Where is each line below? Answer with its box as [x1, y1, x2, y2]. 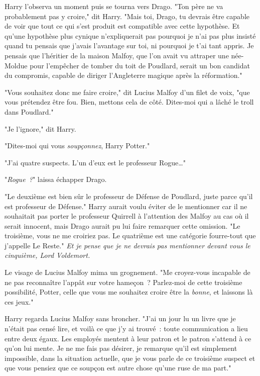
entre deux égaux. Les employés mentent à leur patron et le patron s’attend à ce [5, 333, 251, 343]
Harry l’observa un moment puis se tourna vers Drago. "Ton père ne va [5, 1, 223, 11]
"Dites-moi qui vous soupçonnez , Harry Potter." [5, 140, 150, 151]
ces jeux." [5, 296, 34, 307]
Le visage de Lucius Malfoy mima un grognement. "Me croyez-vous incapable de [5, 267, 250, 277]
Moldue [5, 60, 28, 70]
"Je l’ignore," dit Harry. [5, 123, 76, 134]
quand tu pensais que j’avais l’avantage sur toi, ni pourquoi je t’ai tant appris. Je [5, 40, 254, 51]
